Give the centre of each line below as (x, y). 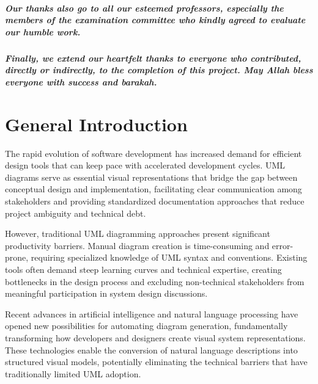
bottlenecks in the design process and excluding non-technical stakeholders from (155, 281)
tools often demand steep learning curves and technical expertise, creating (143, 269)
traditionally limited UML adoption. (73, 373)
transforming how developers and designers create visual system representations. (155, 337)
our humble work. (43, 31)
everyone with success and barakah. (81, 82)
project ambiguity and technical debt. (76, 213)
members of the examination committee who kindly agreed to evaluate (155, 20)
